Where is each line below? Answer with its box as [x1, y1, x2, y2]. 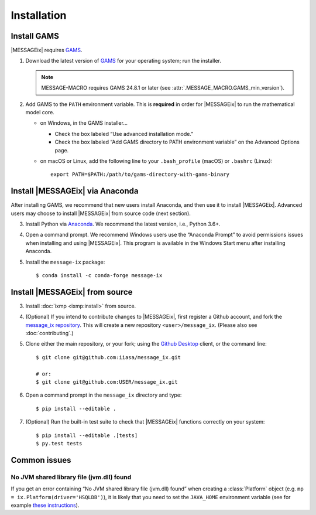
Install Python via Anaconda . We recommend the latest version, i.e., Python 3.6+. [25, 220, 221, 228]
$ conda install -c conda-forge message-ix [36, 272, 163, 278]
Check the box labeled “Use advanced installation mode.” [54, 130, 194, 137]
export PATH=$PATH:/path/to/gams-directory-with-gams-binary [50, 171, 229, 178]
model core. [25, 109, 55, 116]
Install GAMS [11, 31, 60, 41]
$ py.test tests [36, 440, 83, 446]
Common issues [11, 455, 71, 465]
